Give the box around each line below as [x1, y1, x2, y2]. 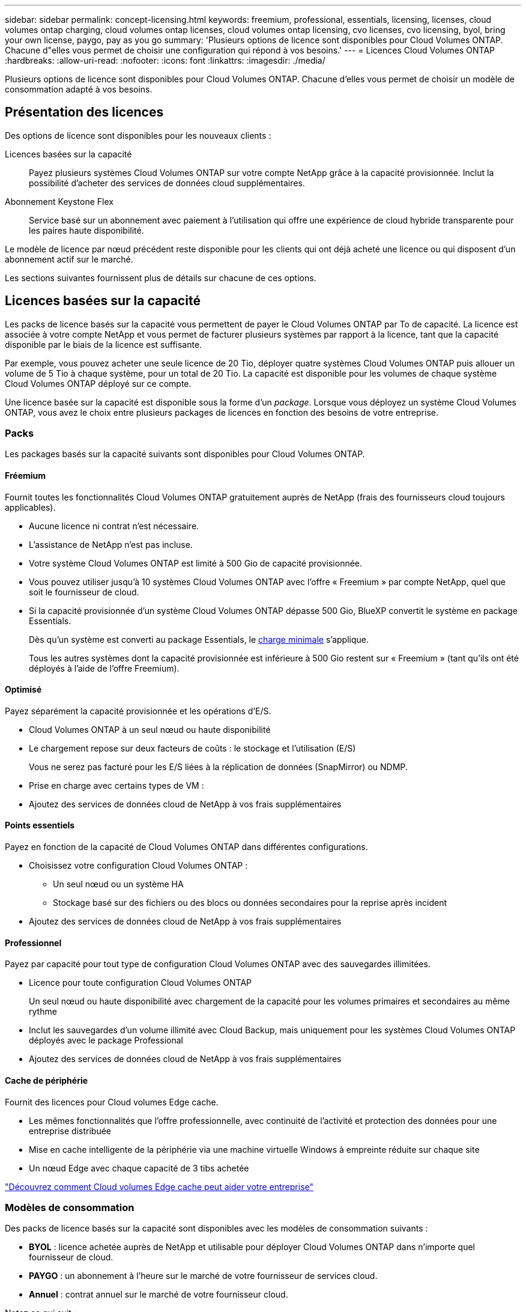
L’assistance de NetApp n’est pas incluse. [29, 539, 193, 550]
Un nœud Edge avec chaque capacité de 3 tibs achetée [29, 1162, 249, 1173]
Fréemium [5, 470, 46, 481]
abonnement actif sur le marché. [5, 254, 133, 264]
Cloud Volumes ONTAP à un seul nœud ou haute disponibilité [29, 724, 271, 735]
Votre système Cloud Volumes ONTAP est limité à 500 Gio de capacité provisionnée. [29, 557, 363, 568]
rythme [29, 1006, 57, 1017]
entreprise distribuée [29, 1125, 111, 1136]
